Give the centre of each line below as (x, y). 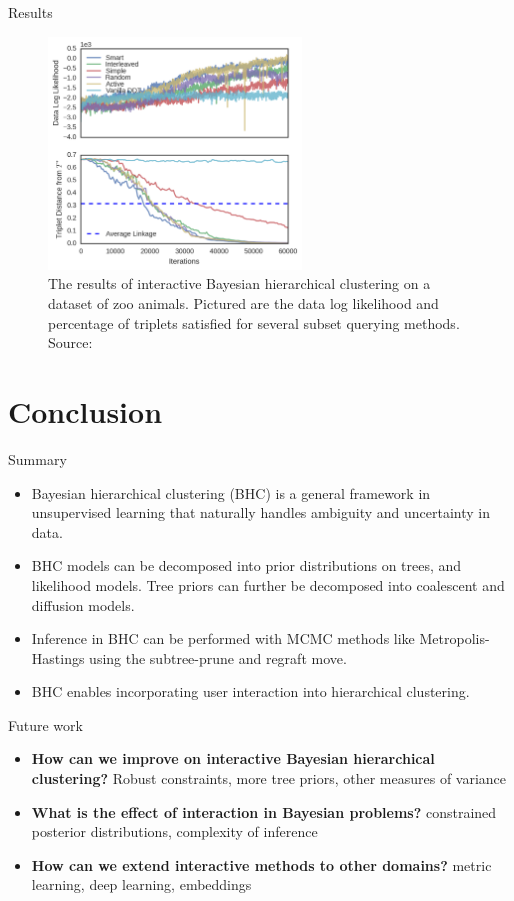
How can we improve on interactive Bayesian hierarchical (233, 758)
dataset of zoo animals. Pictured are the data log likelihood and (243, 303)
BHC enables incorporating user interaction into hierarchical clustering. (250, 691)
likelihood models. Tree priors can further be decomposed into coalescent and (268, 584)
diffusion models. (83, 604)
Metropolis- (454, 638)
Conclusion (85, 411)
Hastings (58, 657)
